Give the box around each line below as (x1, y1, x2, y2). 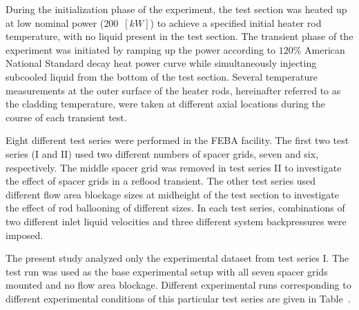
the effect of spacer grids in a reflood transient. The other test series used (6, 174, 316, 188)
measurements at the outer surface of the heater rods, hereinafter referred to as (6, 83, 341, 97)
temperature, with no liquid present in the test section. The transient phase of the (6, 29, 353, 43)
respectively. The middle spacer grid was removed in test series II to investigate (6, 160, 342, 174)
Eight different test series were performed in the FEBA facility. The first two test (6, 133, 349, 147)
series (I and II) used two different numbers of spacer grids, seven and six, (6, 146, 319, 161)
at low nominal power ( (6, 15, 104, 30)
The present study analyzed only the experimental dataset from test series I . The (6, 251, 349, 265)
